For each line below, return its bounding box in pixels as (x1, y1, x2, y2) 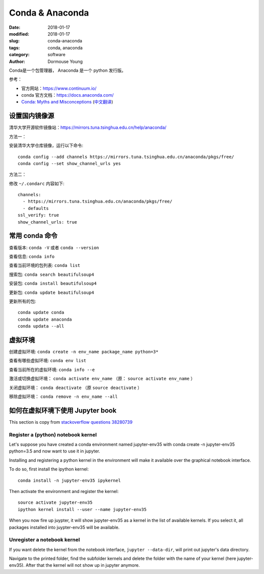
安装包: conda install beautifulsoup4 (9, 281, 97, 287)
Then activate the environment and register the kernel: (9, 488, 119, 494)
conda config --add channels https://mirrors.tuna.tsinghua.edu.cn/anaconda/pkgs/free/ (18, 154, 235, 160)
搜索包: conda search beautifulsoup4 (9, 271, 94, 277)
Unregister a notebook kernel (9, 536, 80, 543)
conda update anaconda (18, 316, 72, 322)
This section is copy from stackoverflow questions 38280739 (9, 419, 133, 425)
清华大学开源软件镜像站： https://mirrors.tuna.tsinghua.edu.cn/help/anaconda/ (9, 124, 167, 130)
